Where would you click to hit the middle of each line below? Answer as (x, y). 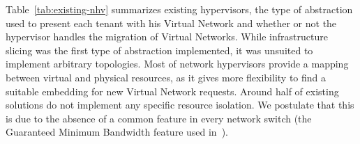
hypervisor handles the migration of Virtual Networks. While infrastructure (167, 37)
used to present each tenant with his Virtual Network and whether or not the (171, 23)
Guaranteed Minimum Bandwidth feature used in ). (117, 132)
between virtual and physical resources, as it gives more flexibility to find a (166, 77)
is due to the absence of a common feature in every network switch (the (159, 118)
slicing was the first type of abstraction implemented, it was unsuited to (159, 50)
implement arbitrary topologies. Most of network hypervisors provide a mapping (177, 64)
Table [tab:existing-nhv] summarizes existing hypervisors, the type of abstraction (179, 9)
